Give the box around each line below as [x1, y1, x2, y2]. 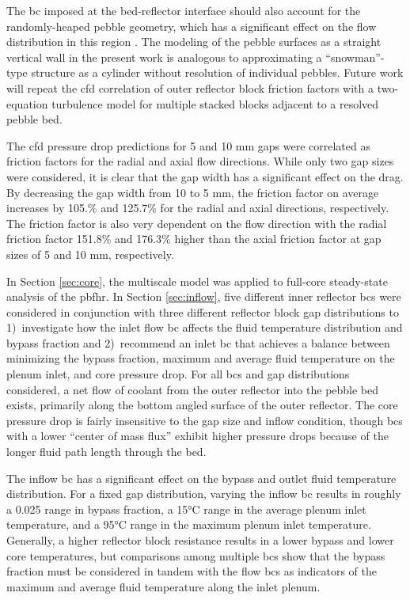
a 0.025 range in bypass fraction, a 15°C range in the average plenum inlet [6, 500, 366, 517]
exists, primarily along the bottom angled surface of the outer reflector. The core [6, 397, 398, 413]
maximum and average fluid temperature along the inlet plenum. [6, 578, 321, 594]
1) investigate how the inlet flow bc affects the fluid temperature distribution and [6, 319, 403, 336]
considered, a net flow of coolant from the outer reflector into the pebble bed [6, 381, 379, 397]
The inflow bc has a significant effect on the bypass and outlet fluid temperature [6, 469, 397, 486]
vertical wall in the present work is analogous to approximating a [6, 48, 322, 65]
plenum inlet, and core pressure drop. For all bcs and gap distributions [6, 366, 350, 382]
